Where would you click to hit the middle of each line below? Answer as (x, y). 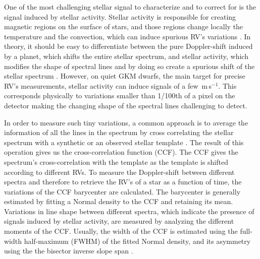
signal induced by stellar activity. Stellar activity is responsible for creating (120, 16)
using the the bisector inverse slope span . (69, 251)
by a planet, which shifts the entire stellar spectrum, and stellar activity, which (126, 56)
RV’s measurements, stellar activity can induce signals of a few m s (108, 85)
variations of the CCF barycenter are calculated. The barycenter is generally (122, 191)
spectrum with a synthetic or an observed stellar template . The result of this (124, 142)
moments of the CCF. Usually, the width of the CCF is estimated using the (121, 231)
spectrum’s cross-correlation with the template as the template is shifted (116, 161)
